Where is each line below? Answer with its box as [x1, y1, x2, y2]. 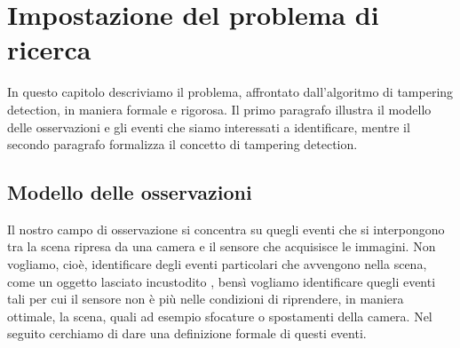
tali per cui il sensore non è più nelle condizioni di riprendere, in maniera [7, 289, 404, 308]
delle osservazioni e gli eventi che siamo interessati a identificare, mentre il [7, 117, 410, 136]
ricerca [7, 31, 91, 67]
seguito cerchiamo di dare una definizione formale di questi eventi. [7, 324, 367, 343]
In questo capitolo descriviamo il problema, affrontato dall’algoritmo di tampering [7, 83, 454, 101]
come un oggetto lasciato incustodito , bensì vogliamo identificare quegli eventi [7, 272, 436, 290]
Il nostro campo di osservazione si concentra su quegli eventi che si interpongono [7, 219, 445, 238]
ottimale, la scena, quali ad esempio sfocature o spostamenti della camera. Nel [7, 306, 432, 325]
